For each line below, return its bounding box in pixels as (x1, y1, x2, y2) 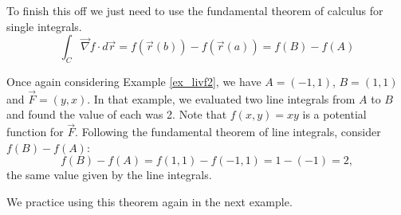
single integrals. (6, 18, 82, 34)
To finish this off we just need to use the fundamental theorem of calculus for (6, 2, 383, 18)
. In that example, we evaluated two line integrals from (87, 90, 356, 107)
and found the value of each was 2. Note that (6, 106, 227, 123)
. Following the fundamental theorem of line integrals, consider (75, 123, 381, 140)
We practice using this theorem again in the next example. (6, 193, 293, 209)
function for (6, 123, 64, 140)
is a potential (302, 106, 367, 123)
